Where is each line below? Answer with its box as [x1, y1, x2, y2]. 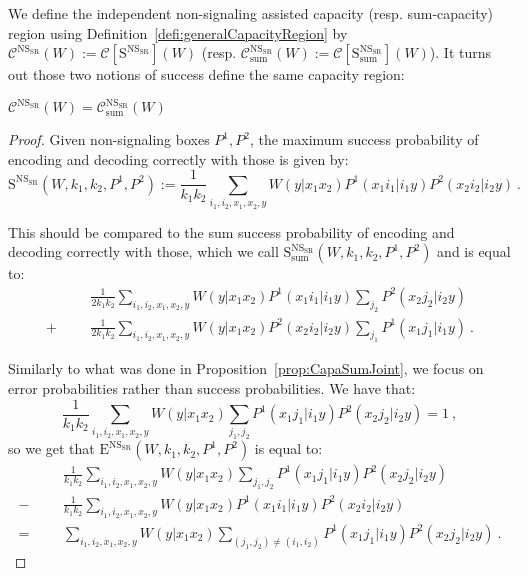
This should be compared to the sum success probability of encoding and [8, 221, 455, 242]
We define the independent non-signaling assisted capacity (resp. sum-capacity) [8, 3, 494, 23]
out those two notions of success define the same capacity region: [8, 64, 405, 85]
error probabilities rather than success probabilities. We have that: [8, 378, 416, 399]
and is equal [437, 241, 511, 262]
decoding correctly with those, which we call [8, 241, 279, 262]
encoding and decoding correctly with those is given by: [8, 148, 349, 169]
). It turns [429, 42, 492, 63]
